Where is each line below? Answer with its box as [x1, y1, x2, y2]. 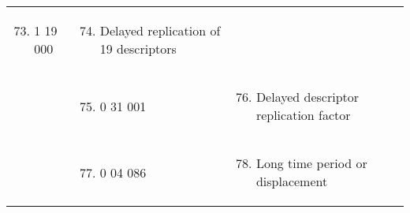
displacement [255, 172, 328, 190]
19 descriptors [99, 39, 177, 58]
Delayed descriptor [255, 88, 360, 106]
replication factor [255, 106, 351, 124]
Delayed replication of [99, 21, 221, 39]
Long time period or [255, 154, 367, 172]
